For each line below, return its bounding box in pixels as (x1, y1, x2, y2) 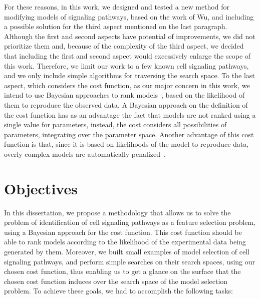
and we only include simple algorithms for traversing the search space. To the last (4, 70, 255, 81)
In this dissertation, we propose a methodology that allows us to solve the (4, 207, 231, 217)
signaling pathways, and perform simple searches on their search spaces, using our (4, 256, 255, 266)
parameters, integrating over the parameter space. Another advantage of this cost (4, 129, 254, 139)
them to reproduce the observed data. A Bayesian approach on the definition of (4, 99, 248, 110)
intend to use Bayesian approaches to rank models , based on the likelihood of (4, 90, 245, 100)
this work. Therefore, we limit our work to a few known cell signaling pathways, (4, 60, 249, 71)
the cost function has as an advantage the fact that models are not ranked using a (4, 109, 256, 120)
